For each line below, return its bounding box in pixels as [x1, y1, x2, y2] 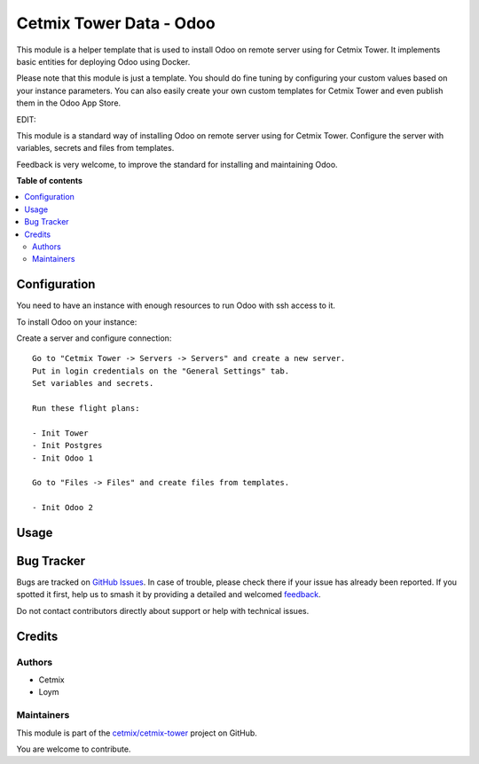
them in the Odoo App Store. [16, 98, 122, 108]
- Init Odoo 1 [32, 453, 93, 463]
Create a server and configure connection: [16, 333, 172, 343]
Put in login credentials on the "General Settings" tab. [32, 366, 290, 376]
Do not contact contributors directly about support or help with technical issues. [16, 605, 310, 616]
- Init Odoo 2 [32, 502, 93, 513]
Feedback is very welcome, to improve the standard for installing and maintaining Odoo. [16, 159, 338, 169]
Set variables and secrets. [32, 378, 154, 389]
